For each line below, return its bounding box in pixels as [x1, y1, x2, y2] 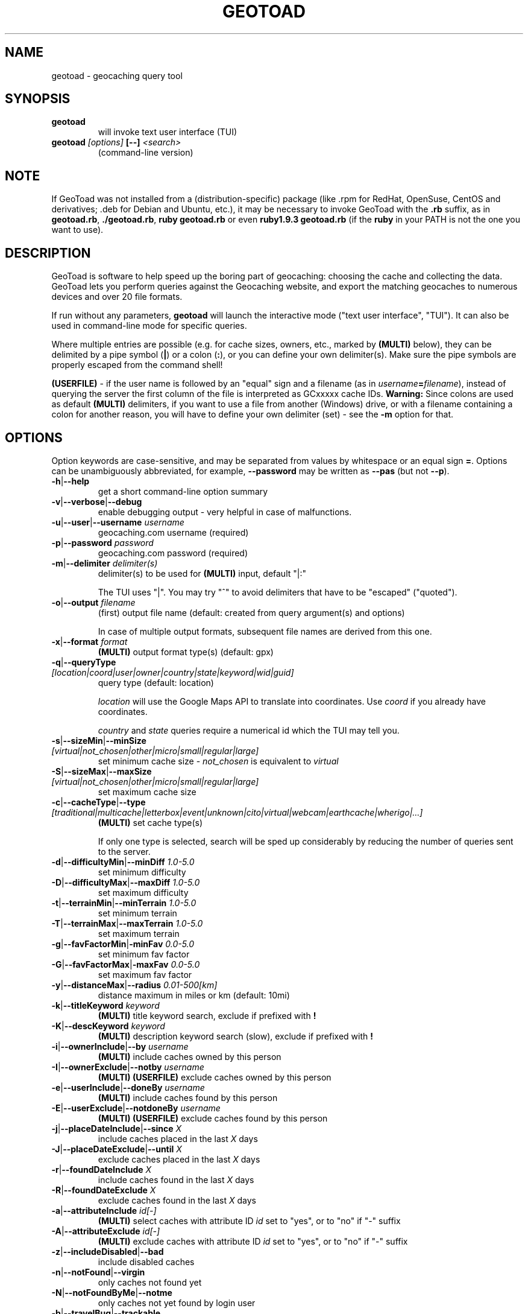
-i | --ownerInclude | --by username [51, 1041, 189, 1052]
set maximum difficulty [98, 887, 189, 898]
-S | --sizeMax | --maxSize [51, 766, 152, 776]
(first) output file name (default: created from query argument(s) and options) [98, 607, 405, 618]
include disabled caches [98, 1256, 195, 1267]
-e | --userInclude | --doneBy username [51, 1082, 205, 1093]
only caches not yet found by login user [98, 1297, 256, 1308]
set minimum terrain [98, 907, 177, 918]
